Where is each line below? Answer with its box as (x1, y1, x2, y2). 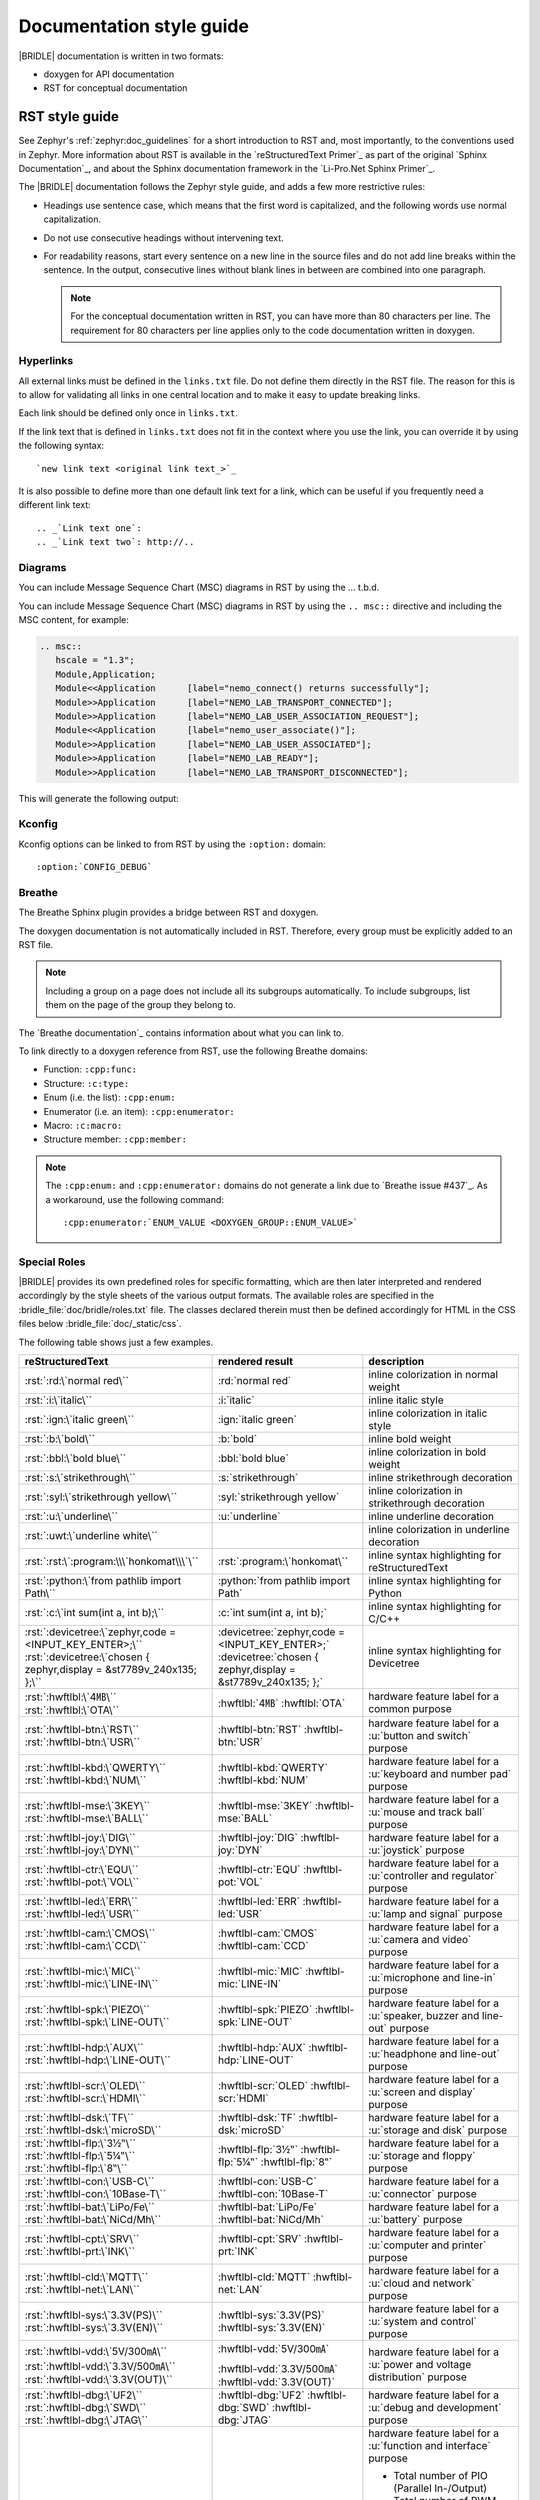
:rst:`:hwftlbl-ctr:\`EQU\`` (24, 1863, 139, 1876)
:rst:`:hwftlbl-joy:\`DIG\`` (24, 1831, 136, 1844)
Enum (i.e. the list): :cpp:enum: (43, 1091, 176, 1104)
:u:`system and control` (368, 2315, 477, 2328)
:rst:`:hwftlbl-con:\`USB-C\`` (24, 2175, 155, 2188)
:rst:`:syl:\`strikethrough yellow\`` (24, 1490, 178, 1504)
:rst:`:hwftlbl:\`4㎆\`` (24, 1690, 117, 1704)
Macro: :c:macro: (43, 1119, 123, 1131)
